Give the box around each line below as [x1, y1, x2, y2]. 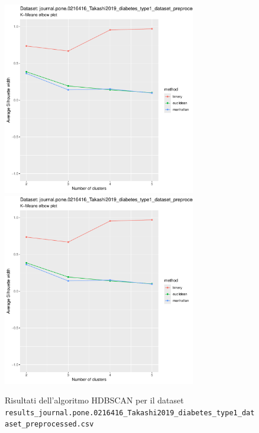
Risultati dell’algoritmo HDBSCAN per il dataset [5, 394, 184, 406]
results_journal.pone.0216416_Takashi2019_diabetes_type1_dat [5, 408, 255, 417]
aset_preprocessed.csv [5, 420, 94, 429]
